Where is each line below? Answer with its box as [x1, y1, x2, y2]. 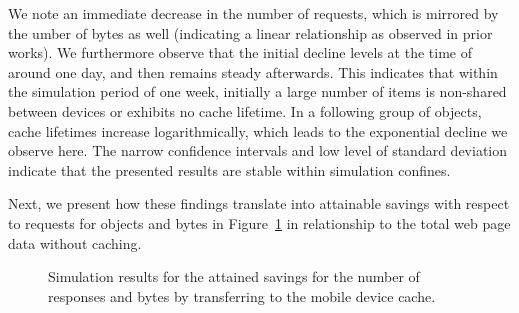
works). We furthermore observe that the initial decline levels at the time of [8, 42, 472, 63]
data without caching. [8, 232, 142, 253]
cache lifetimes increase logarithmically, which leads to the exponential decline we [8, 120, 508, 141]
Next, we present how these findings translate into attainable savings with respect [8, 193, 510, 214]
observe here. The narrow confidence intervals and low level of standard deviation [8, 140, 508, 161]
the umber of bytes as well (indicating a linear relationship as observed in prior [8, 22, 493, 43]
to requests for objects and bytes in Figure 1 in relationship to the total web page [8, 212, 511, 233]
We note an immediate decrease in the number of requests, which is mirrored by [8, 3, 499, 23]
